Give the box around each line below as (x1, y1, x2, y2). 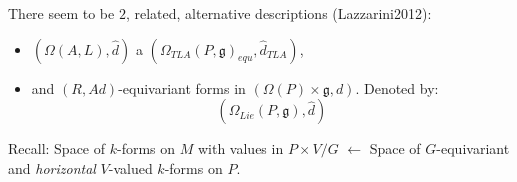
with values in (197, 138, 284, 159)
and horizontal (8, 157, 96, 178)
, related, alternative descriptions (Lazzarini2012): (125, 3, 432, 23)
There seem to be (8, 3, 115, 23)
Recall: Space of (8, 138, 106, 159)
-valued (108, 157, 153, 178)
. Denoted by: (355, 77, 439, 98)
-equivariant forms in (118, 77, 246, 98)
